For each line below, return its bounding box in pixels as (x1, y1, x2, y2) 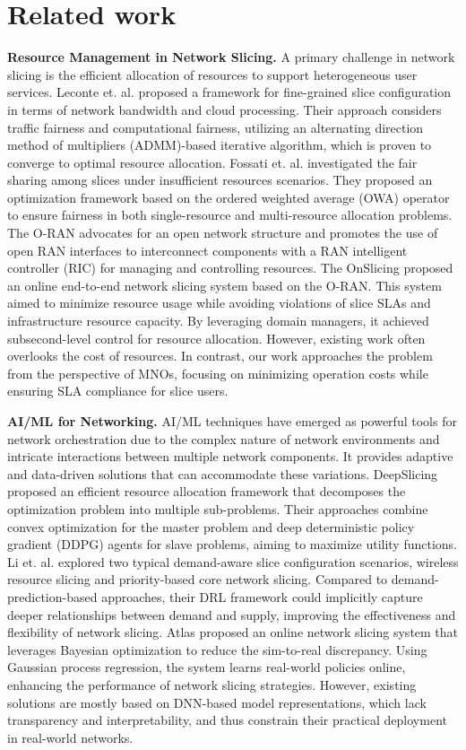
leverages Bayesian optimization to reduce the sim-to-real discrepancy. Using (7, 640, 427, 658)
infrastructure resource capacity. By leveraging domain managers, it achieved (7, 311, 429, 330)
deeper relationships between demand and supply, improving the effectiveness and (7, 605, 456, 624)
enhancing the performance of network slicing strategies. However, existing (7, 675, 417, 693)
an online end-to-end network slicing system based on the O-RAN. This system (7, 275, 442, 294)
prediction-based (7, 587, 98, 606)
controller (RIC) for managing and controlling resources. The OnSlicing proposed (7, 258, 453, 277)
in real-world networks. (7, 728, 134, 746)
